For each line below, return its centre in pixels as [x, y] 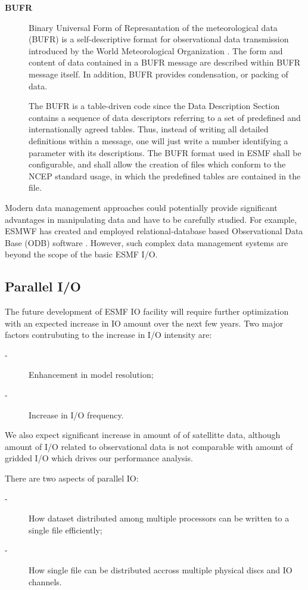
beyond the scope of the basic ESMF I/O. [81, 254]
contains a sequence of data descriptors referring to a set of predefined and [165, 117]
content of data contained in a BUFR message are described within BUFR [165, 62]
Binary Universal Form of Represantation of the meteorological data [153, 27]
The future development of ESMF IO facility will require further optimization [147, 311]
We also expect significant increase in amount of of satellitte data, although [143, 435]
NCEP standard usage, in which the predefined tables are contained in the [165, 176]
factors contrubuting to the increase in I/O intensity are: [108, 335]
